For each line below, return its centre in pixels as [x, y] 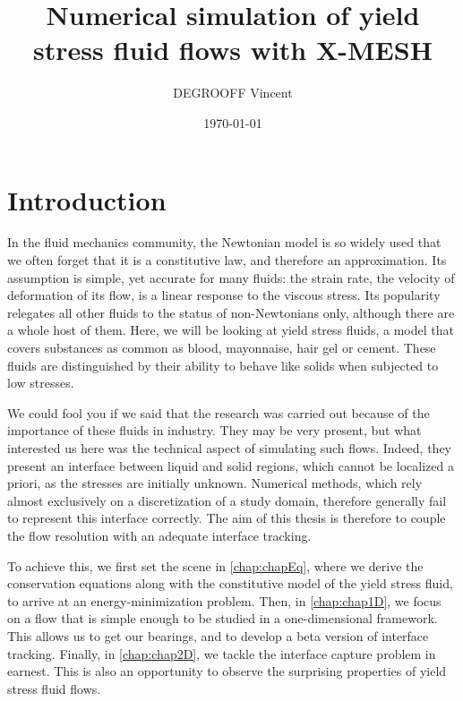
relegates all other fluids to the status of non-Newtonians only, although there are [231, 312]
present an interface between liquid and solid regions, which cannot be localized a [231, 465]
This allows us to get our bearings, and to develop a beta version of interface [218, 635]
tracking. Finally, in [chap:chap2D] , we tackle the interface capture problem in [222, 653]
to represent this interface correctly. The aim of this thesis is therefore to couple [227, 518]
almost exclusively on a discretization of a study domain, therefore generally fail [227, 500]
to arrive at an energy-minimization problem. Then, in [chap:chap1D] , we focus [224, 600]
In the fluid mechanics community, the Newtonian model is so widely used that [224, 242]
